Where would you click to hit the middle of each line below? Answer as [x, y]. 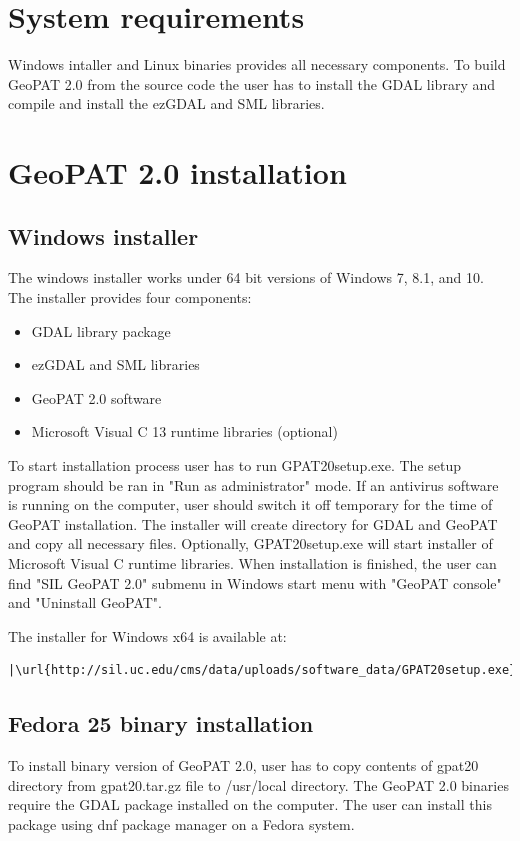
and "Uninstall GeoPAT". [85, 602]
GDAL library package [101, 330]
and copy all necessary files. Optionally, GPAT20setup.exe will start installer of [250, 543]
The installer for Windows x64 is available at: [147, 635]
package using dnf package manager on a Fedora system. [181, 823]
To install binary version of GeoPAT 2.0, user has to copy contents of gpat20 [243, 765]
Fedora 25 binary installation [161, 723]
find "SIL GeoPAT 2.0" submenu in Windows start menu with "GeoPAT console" [255, 582]
